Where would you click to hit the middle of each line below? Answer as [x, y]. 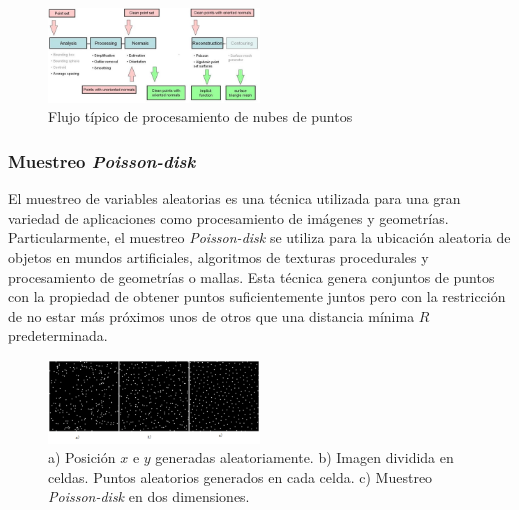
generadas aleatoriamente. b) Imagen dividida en [304, 457]
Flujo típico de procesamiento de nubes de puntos [200, 116]
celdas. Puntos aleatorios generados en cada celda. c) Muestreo [240, 476]
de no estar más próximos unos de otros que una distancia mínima [211, 315]
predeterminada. [58, 335]
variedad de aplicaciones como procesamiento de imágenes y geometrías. [228, 217]
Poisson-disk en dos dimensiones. [149, 496]
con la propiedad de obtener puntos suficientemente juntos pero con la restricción [257, 296]
